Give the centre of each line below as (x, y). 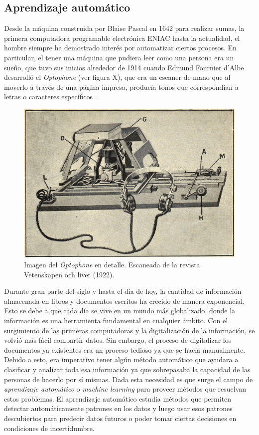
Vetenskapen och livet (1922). (69, 274)
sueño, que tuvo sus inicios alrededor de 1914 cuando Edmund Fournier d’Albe (124, 67)
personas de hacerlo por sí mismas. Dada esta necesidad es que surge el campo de (129, 379)
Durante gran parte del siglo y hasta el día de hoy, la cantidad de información (123, 291)
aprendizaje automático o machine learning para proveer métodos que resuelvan (125, 389)
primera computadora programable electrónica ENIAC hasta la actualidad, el (122, 38)
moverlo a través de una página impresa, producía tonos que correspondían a (121, 87)
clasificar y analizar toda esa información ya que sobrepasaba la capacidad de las (127, 369)
